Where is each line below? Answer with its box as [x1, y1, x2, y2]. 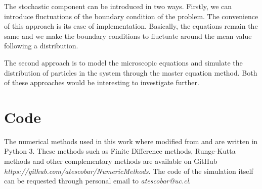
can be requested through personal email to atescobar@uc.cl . [4, 175, 191, 186]
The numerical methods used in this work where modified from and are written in [4, 136, 258, 146]
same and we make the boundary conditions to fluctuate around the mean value [4, 30, 252, 41]
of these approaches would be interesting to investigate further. [4, 77, 199, 88]
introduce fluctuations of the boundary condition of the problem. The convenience [4, 11, 258, 21]
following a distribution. [4, 40, 78, 51]
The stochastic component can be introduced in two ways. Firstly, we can [4, 1, 232, 11]
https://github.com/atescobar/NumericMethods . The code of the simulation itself [4, 165, 253, 176]
